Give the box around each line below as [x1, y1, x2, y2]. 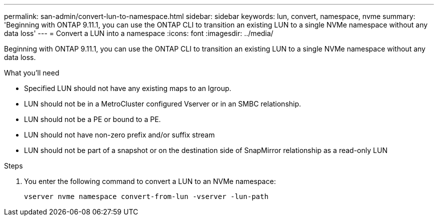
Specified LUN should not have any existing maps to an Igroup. [24, 84, 231, 92]
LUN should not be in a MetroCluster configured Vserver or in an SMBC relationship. [24, 99, 301, 108]
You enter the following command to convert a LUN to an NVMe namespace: [24, 177, 276, 185]
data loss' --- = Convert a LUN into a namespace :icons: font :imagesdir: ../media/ [4, 29, 273, 37]
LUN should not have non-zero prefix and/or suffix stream [24, 130, 215, 139]
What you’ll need [4, 68, 59, 77]
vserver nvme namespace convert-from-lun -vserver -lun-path [24, 192, 268, 200]
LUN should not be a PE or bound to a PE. [24, 115, 161, 123]
